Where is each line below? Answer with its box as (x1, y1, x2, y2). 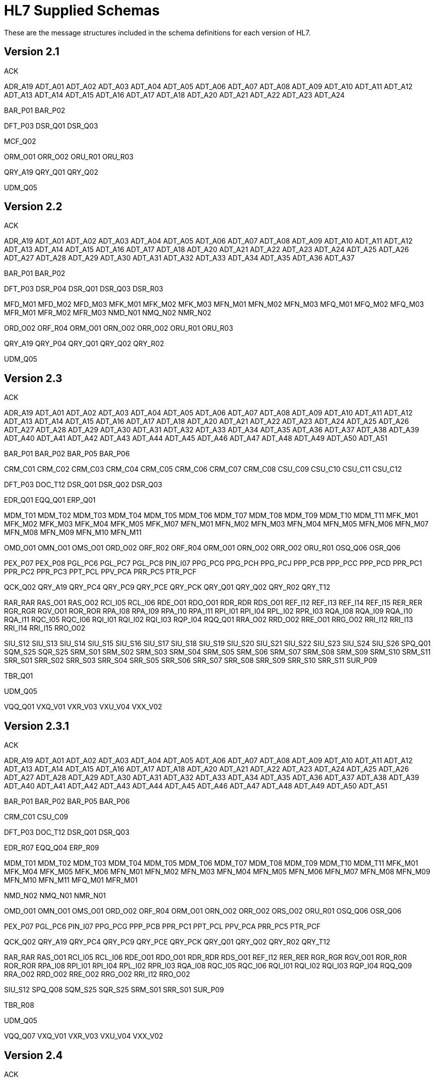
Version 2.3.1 (4, 719, 69, 732)
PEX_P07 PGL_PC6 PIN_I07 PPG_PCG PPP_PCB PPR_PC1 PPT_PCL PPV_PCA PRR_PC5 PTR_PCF (4, 922, 321, 931)
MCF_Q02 (4, 136, 36, 145)
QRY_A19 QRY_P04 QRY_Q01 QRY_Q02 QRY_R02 (4, 339, 164, 348)
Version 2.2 (4, 200, 63, 213)
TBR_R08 (4, 1001, 34, 1010)
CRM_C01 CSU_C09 (4, 812, 68, 821)
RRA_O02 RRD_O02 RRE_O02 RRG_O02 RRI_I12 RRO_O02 (4, 970, 190, 979)
